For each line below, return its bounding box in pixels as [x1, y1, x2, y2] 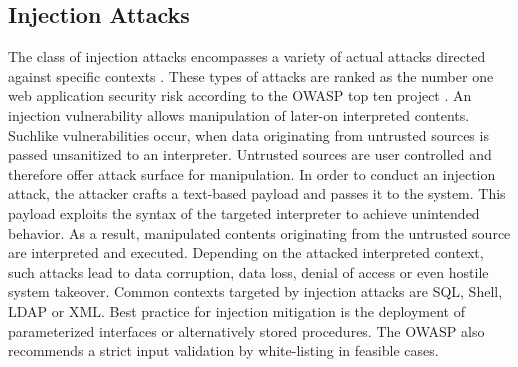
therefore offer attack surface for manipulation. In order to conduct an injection [8, 163, 496, 184]
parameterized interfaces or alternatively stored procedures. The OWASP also [8, 320, 485, 341]
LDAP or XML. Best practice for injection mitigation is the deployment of [8, 300, 466, 321]
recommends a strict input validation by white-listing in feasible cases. [8, 340, 439, 361]
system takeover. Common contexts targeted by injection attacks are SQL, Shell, [8, 281, 503, 302]
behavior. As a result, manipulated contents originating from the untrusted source [8, 222, 511, 243]
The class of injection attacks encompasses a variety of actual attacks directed [8, 46, 486, 67]
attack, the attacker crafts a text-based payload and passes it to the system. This [8, 183, 506, 204]
